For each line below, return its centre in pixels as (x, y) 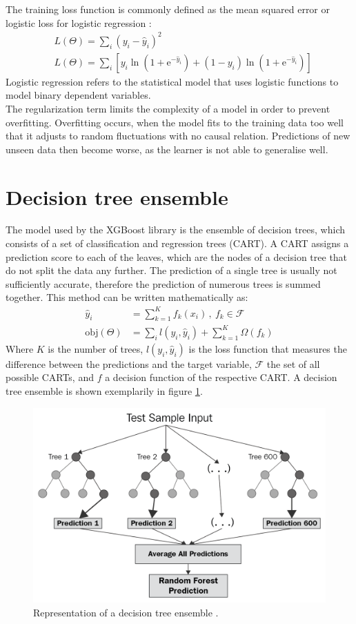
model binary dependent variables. (78, 95)
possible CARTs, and (50, 377)
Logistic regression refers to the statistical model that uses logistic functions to (172, 81)
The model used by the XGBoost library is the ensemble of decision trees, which (175, 230)
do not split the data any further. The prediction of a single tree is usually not (171, 270)
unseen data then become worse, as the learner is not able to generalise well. (167, 149)
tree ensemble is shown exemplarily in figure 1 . (104, 391)
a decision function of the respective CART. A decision (221, 377)
